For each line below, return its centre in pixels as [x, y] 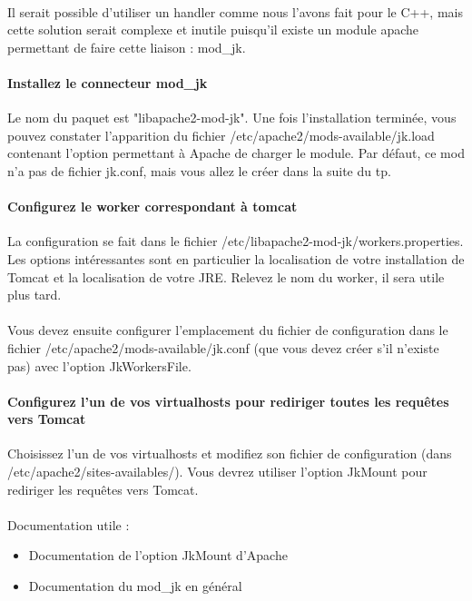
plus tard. [34, 295]
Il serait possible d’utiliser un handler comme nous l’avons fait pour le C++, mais [235, 11]
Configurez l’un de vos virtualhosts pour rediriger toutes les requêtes [228, 401]
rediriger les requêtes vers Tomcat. [103, 489]
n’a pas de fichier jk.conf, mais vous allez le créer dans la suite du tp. [199, 170]
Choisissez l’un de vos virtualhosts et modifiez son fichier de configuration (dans [230, 453]
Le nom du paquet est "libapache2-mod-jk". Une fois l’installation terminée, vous [232, 118]
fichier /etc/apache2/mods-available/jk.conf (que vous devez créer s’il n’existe [223, 347]
